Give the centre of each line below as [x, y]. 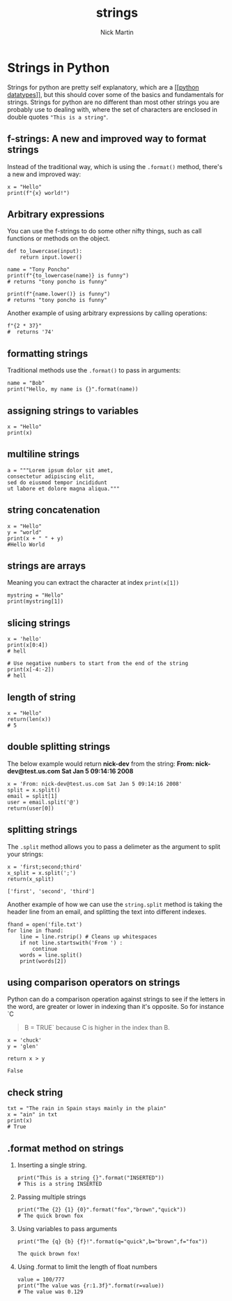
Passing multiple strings [52, 1197]
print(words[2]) [44, 961]
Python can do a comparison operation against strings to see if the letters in [116, 999]
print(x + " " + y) [36, 538]
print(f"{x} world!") [39, 193]
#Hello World [26, 544]
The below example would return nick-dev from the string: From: [101, 764]
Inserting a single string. [52, 1165]
